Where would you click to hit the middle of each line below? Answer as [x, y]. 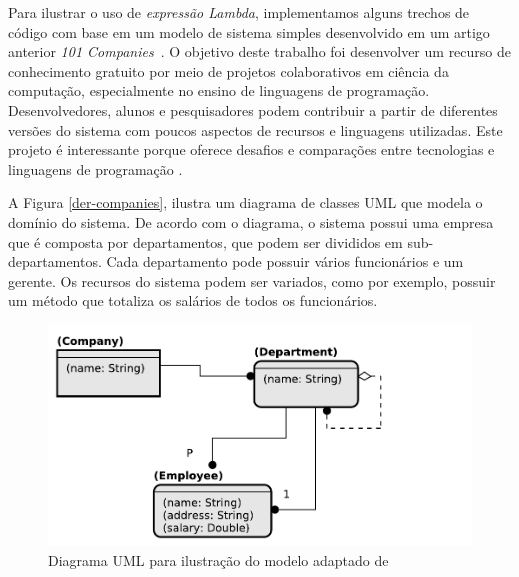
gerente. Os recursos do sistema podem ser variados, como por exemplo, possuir [252, 280]
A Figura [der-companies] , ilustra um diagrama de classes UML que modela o [245, 202]
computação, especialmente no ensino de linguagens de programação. [219, 90]
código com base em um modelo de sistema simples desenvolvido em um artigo [249, 31]
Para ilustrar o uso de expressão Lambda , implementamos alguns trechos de [239, 12]
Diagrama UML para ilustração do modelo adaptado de [218, 559]
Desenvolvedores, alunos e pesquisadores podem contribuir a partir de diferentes [253, 109]
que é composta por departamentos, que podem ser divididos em [205, 241]
